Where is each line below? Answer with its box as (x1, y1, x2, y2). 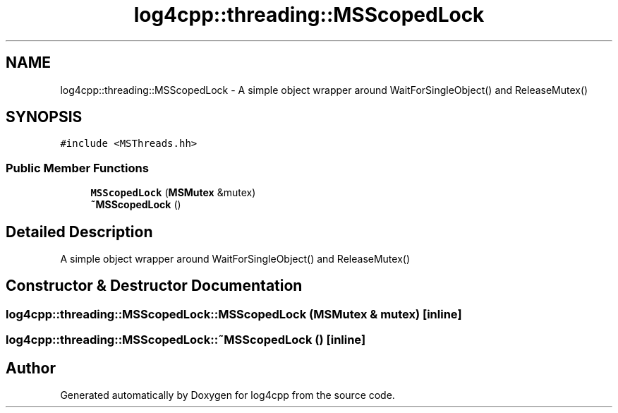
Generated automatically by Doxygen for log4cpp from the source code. (60, 389, 395, 402)
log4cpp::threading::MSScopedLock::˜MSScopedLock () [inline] (6, 333, 366, 347)
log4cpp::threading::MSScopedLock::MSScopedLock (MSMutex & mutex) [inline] (6, 306, 462, 321)
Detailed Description (6, 222, 153, 241)
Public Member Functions (6, 160, 149, 175)
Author (6, 359, 56, 377)
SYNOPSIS (6, 108, 83, 126)
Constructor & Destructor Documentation (6, 277, 303, 295)
